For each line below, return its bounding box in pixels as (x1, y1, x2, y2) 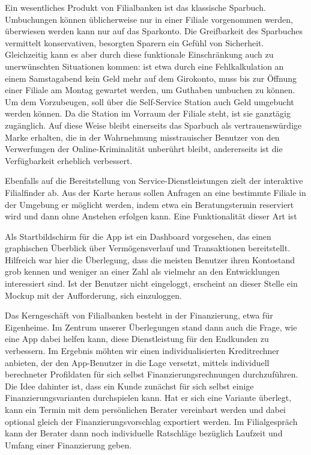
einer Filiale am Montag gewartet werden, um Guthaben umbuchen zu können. (5, 84, 295, 96)
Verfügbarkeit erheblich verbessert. (5, 154, 133, 166)
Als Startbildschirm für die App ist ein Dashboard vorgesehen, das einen (5, 230, 271, 242)
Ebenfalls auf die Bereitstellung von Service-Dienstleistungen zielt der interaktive (5, 174, 303, 187)
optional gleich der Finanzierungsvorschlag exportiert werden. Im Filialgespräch (5, 415, 298, 427)
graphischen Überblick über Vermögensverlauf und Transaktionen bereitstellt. (5, 242, 291, 254)
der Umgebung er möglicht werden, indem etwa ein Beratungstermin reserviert (5, 198, 294, 210)
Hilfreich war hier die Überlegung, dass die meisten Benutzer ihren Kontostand (5, 253, 295, 266)
